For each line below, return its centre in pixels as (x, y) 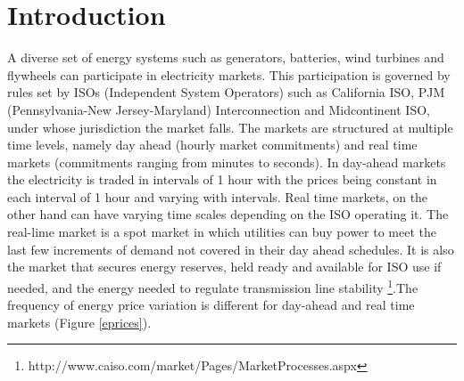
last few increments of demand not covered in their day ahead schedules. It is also (231, 249)
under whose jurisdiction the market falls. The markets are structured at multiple (230, 127)
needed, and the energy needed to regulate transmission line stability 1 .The (213, 286)
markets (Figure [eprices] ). (79, 322)
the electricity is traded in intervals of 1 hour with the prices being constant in (222, 179)
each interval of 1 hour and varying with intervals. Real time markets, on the (218, 196)
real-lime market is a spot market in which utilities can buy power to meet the (222, 232)
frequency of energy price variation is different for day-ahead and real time (211, 305)
